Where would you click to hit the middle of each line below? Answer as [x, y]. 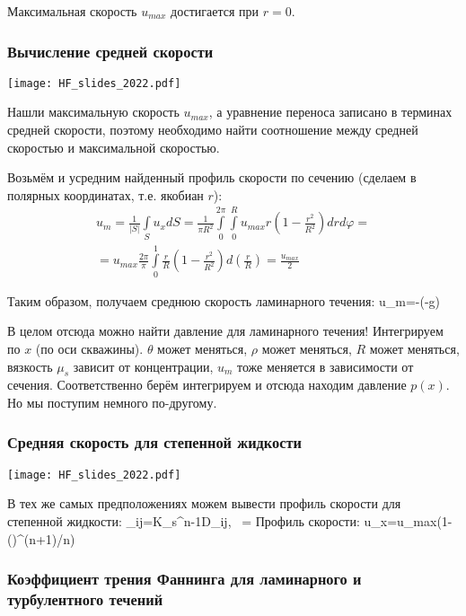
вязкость [30, 366]
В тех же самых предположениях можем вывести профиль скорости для [204, 503]
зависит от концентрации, [143, 366]
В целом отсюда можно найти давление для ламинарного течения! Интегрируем [225, 331]
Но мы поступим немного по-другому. [112, 402]
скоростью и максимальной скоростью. [114, 147]
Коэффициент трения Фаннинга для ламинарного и [185, 579]
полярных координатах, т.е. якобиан [106, 194]
